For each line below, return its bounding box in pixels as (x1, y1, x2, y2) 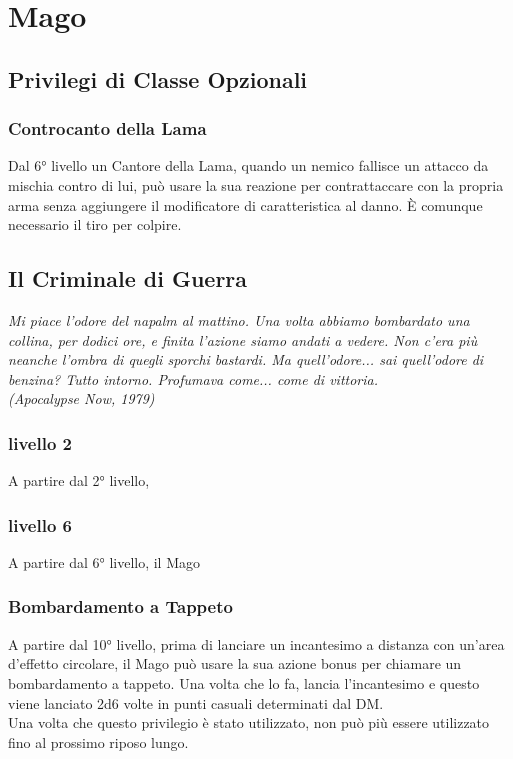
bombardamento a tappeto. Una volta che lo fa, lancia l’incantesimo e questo (8, 672, 480, 693)
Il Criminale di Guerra (8, 263, 248, 294)
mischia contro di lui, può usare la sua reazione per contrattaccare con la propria (8, 174, 504, 195)
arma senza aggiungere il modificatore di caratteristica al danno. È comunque (8, 194, 483, 215)
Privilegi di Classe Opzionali (8, 63, 308, 94)
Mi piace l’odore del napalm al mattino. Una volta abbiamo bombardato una (8, 309, 470, 330)
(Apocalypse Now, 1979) (8, 388, 155, 409)
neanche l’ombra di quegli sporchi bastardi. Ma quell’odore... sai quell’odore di (8, 349, 484, 370)
